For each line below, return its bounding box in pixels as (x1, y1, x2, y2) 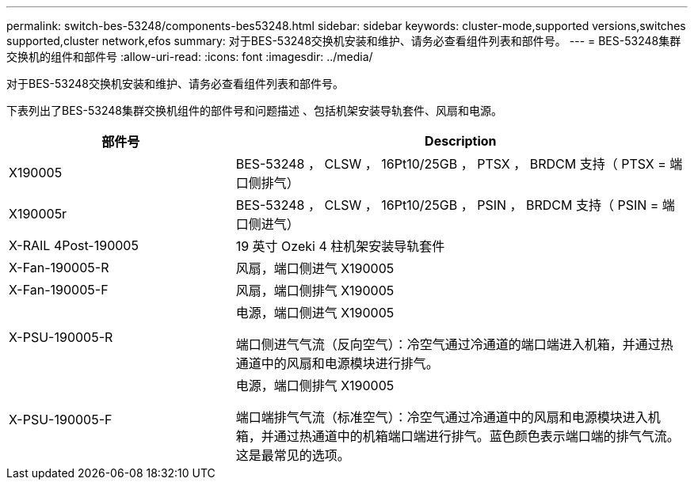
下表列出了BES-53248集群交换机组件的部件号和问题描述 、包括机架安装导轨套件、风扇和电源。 (6, 104, 502, 117)
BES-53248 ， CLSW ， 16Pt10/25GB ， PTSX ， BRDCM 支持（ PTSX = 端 (235, 156, 683, 172)
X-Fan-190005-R (9, 260, 109, 275)
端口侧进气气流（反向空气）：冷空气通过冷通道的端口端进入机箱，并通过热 (235, 336, 673, 352)
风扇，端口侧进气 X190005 (235, 260, 395, 276)
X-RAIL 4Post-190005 (9, 237, 139, 253)
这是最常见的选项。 (235, 447, 350, 463)
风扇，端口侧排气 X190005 (235, 283, 395, 298)
